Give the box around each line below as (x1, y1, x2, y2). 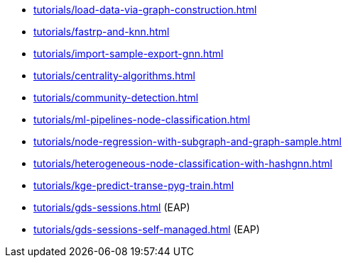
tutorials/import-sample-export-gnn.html (33, 47, 224, 60)
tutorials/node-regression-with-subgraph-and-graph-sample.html (33, 135, 342, 147)
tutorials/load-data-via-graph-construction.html (33, 4, 257, 16)
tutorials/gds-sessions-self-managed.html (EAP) (33, 223, 260, 235)
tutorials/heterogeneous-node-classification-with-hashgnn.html (33, 157, 332, 169)
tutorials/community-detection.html (33, 91, 199, 103)
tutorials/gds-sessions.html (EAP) (33, 201, 190, 213)
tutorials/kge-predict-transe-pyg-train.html (33, 179, 234, 191)
